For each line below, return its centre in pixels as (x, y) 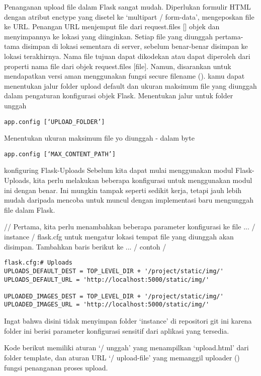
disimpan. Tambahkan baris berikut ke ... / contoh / (85, 246)
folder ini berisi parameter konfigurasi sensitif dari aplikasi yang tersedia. (117, 330)
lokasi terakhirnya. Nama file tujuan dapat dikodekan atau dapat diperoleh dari (127, 56)
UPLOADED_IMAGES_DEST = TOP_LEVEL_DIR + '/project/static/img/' (114, 296)
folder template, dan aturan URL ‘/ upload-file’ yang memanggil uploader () (122, 357)
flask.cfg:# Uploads (38, 263)
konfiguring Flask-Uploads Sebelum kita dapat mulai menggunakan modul (119, 170)
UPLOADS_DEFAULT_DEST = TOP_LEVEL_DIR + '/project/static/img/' (114, 271)
